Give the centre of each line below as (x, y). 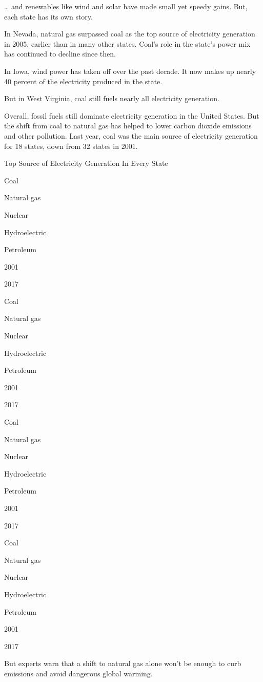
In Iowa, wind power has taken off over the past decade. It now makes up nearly (130, 71)
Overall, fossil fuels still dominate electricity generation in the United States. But (132, 115)
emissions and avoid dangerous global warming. (78, 673)
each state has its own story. (48, 16)
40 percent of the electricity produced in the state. (83, 81)
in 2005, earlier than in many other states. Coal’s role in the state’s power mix (127, 43)
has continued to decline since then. (60, 54)
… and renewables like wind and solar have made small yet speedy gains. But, (126, 6)
